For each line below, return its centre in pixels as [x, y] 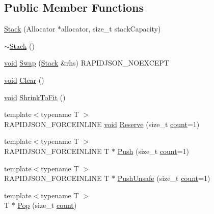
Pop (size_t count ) [47, 205]
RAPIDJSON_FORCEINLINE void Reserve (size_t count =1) [102, 124]
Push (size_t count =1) [153, 151]
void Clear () [24, 80]
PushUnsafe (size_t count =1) [164, 178]
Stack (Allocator [30, 29]
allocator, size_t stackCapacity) [111, 29]
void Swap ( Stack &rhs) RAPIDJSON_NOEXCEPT [87, 63]
